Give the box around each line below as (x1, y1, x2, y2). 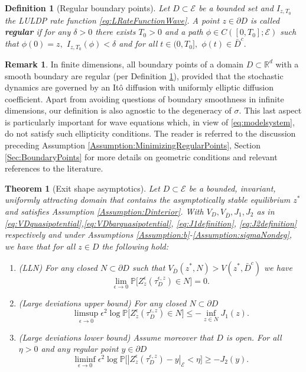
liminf (74, 355, 96, 364)
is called (250, 14, 280, 26)
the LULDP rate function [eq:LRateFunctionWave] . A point (5, 14, 220, 26)
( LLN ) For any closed (18, 261, 97, 273)
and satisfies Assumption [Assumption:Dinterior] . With (5, 205, 204, 218)
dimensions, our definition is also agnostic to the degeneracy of (5, 104, 232, 117)
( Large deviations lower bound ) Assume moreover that (18, 331, 214, 343)
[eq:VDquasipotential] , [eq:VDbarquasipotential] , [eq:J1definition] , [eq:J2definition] (5, 216, 297, 229)
